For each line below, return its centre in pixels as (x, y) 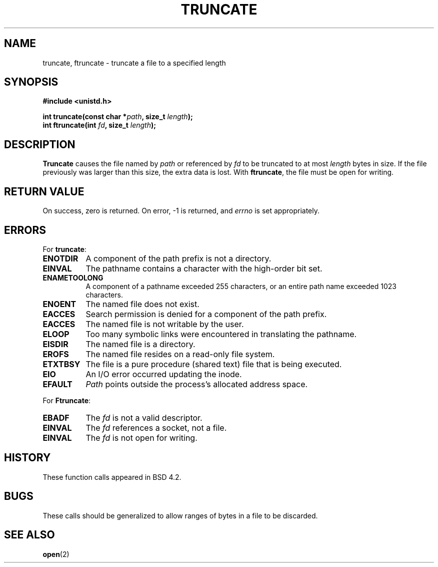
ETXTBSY (61, 364)
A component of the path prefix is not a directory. (178, 258)
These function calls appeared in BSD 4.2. (112, 477)
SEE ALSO (29, 535)
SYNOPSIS (31, 82)
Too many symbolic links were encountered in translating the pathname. (221, 334)
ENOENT (59, 304)
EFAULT (57, 384)
